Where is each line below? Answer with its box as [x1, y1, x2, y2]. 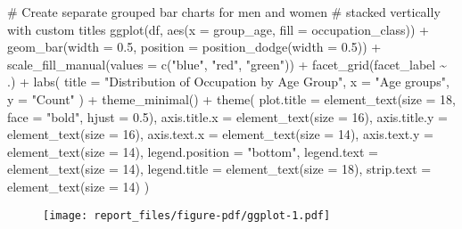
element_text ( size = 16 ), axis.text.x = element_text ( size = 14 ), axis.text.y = [7, 125, 433, 143]
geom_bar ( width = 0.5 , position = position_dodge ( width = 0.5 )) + [7, 37, 382, 56]
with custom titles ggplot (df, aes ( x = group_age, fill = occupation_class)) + [7, 20, 430, 38]
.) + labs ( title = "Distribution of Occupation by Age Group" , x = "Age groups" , [7, 72, 450, 91]
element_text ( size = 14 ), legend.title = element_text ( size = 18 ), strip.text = [7, 159, 432, 178]
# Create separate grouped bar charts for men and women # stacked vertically [7, 3, 441, 20]
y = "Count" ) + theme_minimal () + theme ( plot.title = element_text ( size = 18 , [7, 89, 457, 108]
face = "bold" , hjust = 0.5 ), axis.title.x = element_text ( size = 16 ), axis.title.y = [7, 107, 448, 126]
